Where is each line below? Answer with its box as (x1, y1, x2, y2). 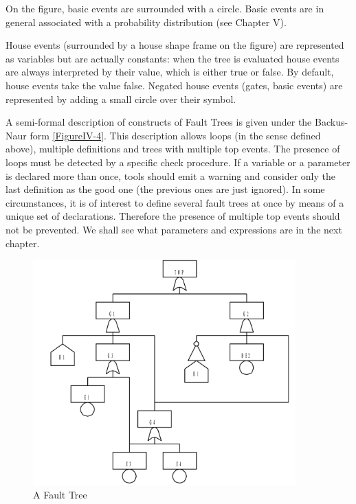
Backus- (315, 115, 348, 129)
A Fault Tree (33, 487, 87, 501)
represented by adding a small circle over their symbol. (5, 91, 236, 106)
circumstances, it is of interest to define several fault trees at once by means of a (5, 195, 344, 209)
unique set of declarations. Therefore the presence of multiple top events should (5, 209, 340, 223)
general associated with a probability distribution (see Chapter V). (5, 14, 287, 29)
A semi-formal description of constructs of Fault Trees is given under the (5, 115, 312, 129)
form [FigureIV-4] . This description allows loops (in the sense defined (30, 128, 321, 142)
